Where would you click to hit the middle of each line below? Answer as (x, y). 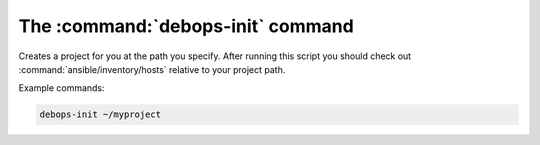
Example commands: (61, 88)
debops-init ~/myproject (100, 114)
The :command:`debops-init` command (186, 26)
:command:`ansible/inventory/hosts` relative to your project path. (152, 69)
